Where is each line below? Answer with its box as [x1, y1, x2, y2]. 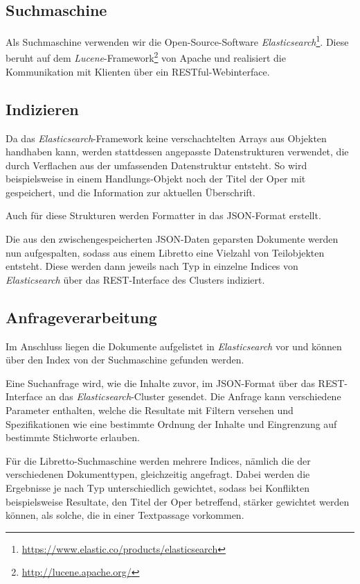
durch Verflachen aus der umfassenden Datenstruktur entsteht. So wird [6, 157, 307, 172]
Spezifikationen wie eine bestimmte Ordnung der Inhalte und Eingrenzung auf [6, 416, 337, 431]
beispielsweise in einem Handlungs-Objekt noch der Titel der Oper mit [6, 171, 306, 186]
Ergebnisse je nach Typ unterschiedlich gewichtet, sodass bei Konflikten [6, 480, 309, 495]
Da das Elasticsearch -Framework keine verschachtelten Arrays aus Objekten [6, 130, 327, 145]
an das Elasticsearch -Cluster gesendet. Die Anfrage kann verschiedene [45, 389, 341, 404]
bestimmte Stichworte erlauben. [6, 430, 140, 445]
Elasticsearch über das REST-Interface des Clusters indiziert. [6, 272, 265, 286]
